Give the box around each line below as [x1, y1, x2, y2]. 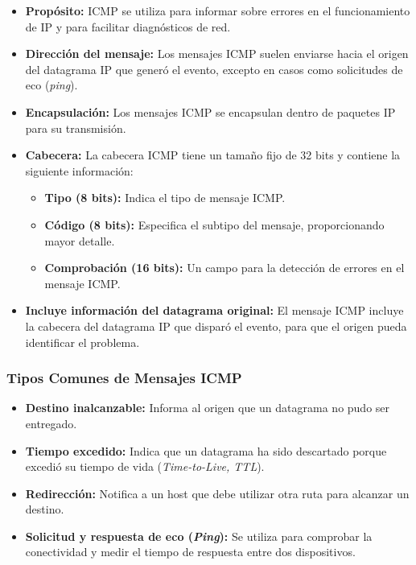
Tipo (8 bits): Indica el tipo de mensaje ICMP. [44, 189, 286, 206]
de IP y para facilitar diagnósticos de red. [25, 18, 231, 35]
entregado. [25, 414, 77, 431]
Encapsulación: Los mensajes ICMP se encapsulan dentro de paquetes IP [25, 103, 396, 120]
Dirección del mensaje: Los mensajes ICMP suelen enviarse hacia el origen [25, 45, 409, 62]
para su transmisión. [25, 119, 126, 136]
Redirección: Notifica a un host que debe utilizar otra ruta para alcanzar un [25, 485, 410, 501]
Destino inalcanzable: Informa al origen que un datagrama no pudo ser [25, 399, 390, 416]
